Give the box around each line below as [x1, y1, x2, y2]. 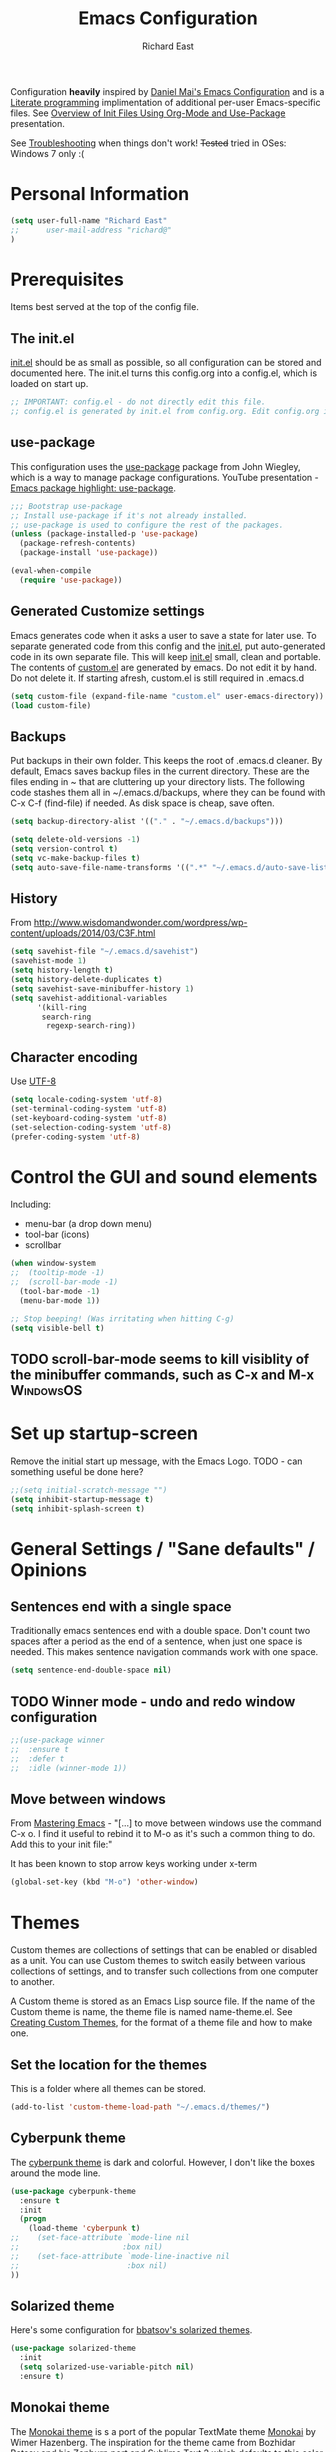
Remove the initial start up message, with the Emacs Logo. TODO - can [10, 1455, 303, 1467]
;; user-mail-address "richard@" [10, 225, 172, 235]
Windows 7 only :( [10, 147, 85, 159]
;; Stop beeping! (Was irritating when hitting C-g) [10, 1313, 235, 1324]
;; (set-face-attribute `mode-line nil [10, 2233, 190, 2243]
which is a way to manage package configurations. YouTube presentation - [10, 471, 319, 483]
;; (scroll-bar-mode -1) [10, 1277, 118, 1287]
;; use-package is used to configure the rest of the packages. [10, 520, 284, 530]
